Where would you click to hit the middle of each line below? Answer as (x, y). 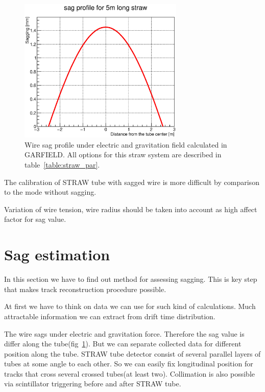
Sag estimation (57, 254)
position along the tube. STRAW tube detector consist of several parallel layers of (132, 353)
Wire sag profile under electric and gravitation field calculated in (126, 144)
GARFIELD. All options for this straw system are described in (123, 154)
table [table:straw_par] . (62, 165)
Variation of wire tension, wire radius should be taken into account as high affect (131, 209)
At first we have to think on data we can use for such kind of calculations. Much (130, 306)
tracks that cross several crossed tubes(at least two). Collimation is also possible (130, 373)
